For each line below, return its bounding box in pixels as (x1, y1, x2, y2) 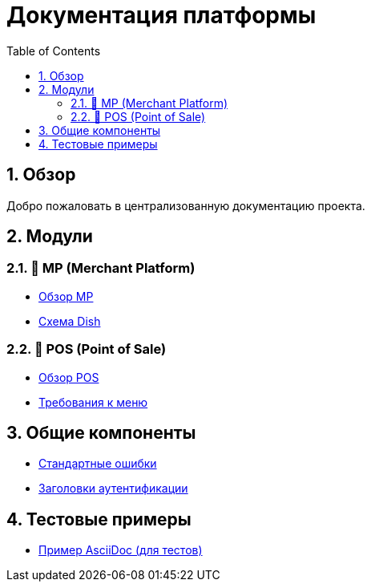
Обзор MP (38, 289, 94, 303)
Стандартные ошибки (38, 456, 157, 471)
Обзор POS (38, 370, 99, 384)
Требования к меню (38, 395, 148, 409)
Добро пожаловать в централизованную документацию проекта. (6, 198, 365, 213)
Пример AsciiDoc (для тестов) (38, 543, 203, 558)
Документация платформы (6, 2, 317, 29)
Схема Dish (38, 314, 101, 328)
